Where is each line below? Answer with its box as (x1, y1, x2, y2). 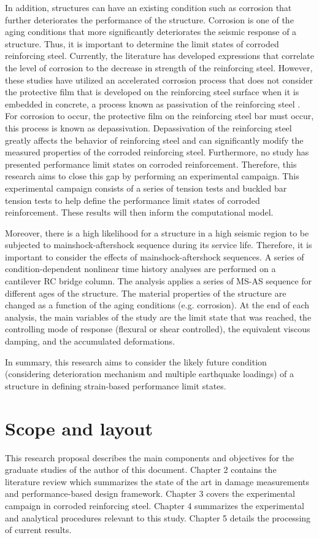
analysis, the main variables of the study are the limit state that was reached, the (5, 310, 312, 323)
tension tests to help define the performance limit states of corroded (5, 193, 260, 206)
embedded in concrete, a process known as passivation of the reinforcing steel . (5, 97, 301, 110)
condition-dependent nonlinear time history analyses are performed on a (5, 262, 276, 275)
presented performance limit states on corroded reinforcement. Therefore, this (5, 157, 297, 170)
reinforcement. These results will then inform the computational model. (5, 206, 274, 219)
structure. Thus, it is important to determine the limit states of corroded (5, 37, 279, 50)
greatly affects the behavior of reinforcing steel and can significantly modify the (5, 133, 304, 146)
